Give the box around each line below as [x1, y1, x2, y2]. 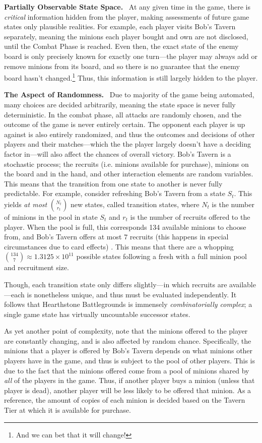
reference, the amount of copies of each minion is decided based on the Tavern [4, 395, 245, 405]
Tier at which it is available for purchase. [4, 405, 131, 415]
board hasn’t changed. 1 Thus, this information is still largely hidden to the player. [4, 71, 258, 83]
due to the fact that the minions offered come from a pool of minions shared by [4, 365, 249, 375]
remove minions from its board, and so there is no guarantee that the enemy [4, 60, 240, 71]
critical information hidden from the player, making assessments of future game [4, 11, 249, 22]
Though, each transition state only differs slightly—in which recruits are [4, 279, 227, 289]
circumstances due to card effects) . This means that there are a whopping [4, 241, 234, 251]
